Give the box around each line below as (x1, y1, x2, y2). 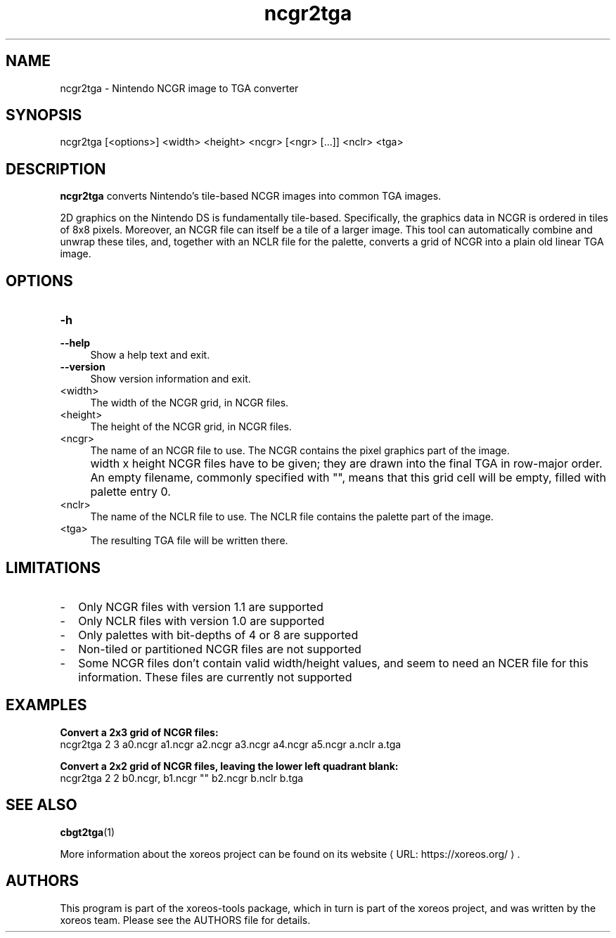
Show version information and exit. (90, 373, 251, 385)
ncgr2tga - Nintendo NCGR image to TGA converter (60, 82, 299, 94)
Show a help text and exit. (90, 349, 210, 361)
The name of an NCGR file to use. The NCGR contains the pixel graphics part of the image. (90, 444, 510, 457)
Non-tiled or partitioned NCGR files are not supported (78, 641, 361, 656)
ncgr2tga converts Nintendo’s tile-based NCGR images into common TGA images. (60, 190, 442, 203)
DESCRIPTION (6, 160, 106, 178)
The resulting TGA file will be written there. (90, 534, 288, 547)
